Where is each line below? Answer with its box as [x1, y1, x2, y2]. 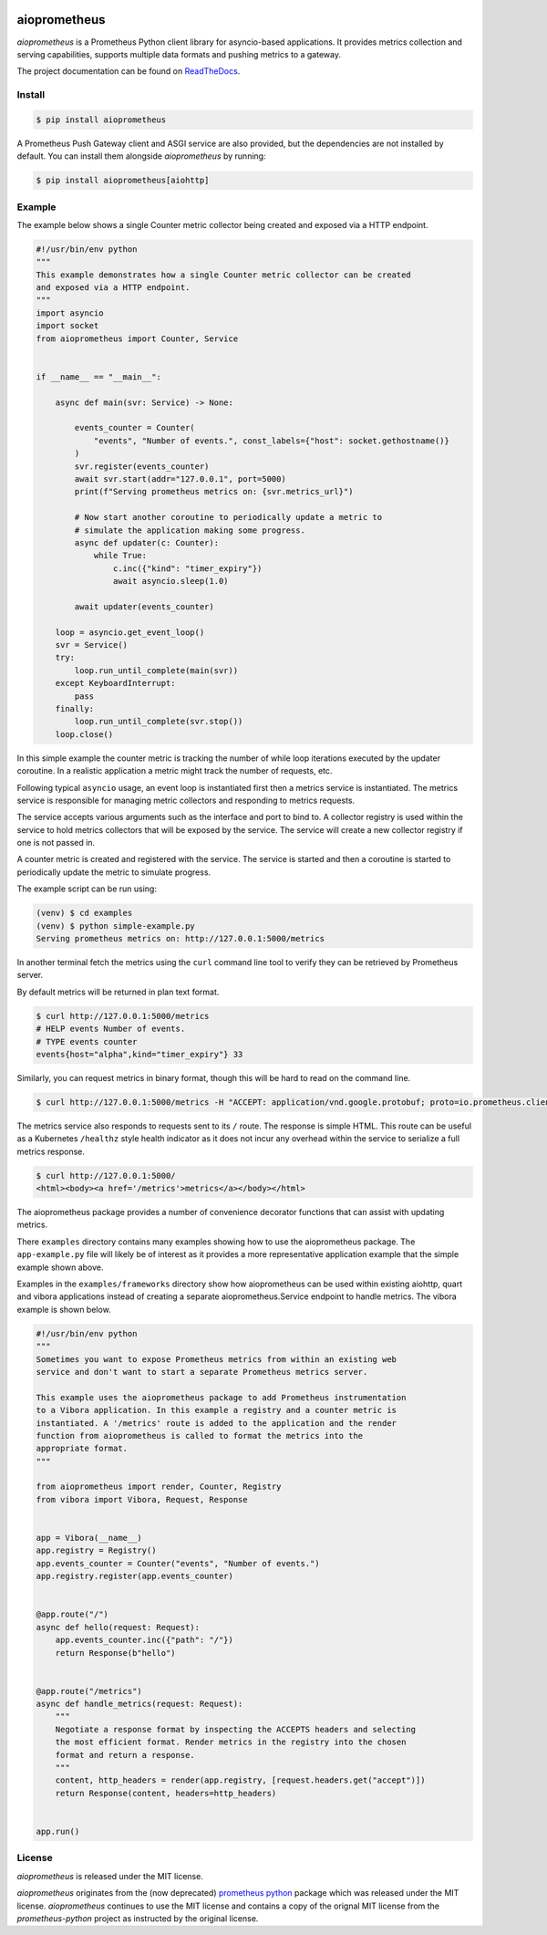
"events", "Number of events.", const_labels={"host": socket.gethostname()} [93, 435, 450, 446]
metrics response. [16, 1146, 86, 1157]
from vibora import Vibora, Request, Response [36, 1494, 248, 1504]
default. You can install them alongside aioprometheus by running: [16, 151, 266, 161]
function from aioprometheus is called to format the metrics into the [36, 1430, 364, 1441]
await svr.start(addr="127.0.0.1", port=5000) [74, 473, 286, 484]
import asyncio [36, 307, 104, 318]
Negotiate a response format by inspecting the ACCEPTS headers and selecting [55, 1724, 417, 1734]
